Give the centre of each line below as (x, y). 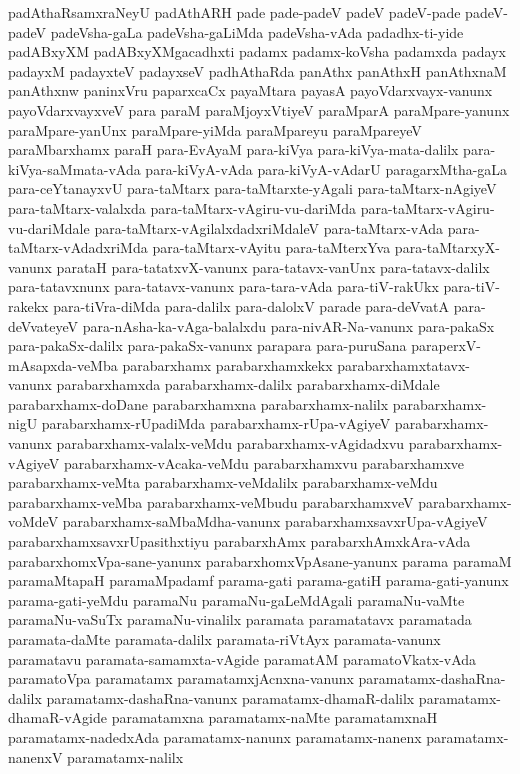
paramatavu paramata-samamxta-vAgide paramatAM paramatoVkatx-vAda (242, 658)
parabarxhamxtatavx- (403, 364)
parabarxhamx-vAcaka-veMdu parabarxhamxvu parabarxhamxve (264, 462)
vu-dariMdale (49, 227)
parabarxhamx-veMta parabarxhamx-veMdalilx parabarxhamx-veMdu (223, 482)
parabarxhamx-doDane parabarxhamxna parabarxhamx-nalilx (198, 403)
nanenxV (35, 756)
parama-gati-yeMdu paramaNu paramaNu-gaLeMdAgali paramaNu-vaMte (236, 599)
